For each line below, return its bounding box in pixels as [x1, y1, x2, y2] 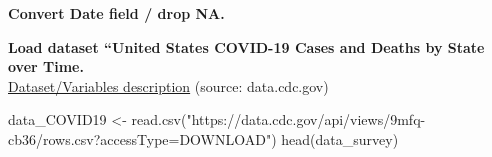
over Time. [8, 56, 84, 77]
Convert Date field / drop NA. [8, 3, 225, 23]
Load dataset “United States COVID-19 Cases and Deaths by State [8, 36, 485, 57]
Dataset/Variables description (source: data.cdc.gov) [8, 75, 329, 96]
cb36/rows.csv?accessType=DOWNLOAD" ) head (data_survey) [8, 128, 399, 149]
